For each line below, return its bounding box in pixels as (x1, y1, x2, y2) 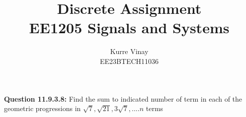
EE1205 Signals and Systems (29, 17, 230, 38)
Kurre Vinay (110, 46, 149, 57)
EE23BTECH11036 (99, 56, 159, 66)
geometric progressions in (4, 103, 81, 114)
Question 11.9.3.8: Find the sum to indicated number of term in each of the (4, 93, 243, 104)
